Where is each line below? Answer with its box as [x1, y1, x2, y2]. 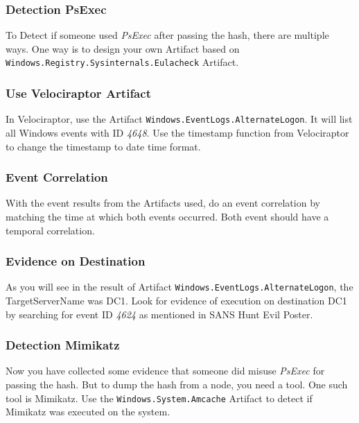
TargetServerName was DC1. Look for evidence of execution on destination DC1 [6, 293, 347, 307]
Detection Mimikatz [6, 336, 120, 354]
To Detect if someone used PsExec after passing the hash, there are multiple [6, 28, 329, 42]
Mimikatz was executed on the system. [6, 404, 170, 419]
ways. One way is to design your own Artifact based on [6, 41, 240, 55]
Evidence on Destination [6, 252, 146, 270]
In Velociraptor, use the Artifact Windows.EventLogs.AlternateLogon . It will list [6, 112, 353, 126]
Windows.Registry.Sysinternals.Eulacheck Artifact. [6, 55, 239, 69]
